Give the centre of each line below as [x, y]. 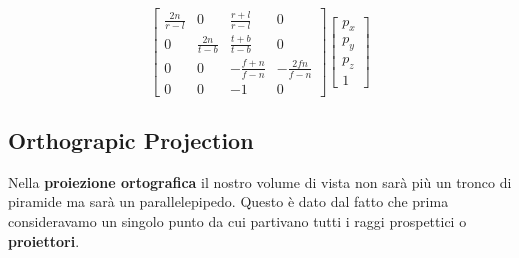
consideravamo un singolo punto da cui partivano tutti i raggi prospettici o [237, 220]
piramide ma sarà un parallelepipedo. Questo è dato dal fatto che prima [228, 201]
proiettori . [44, 240]
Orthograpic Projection [131, 139]
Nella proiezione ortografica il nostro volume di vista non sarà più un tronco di [260, 181]
